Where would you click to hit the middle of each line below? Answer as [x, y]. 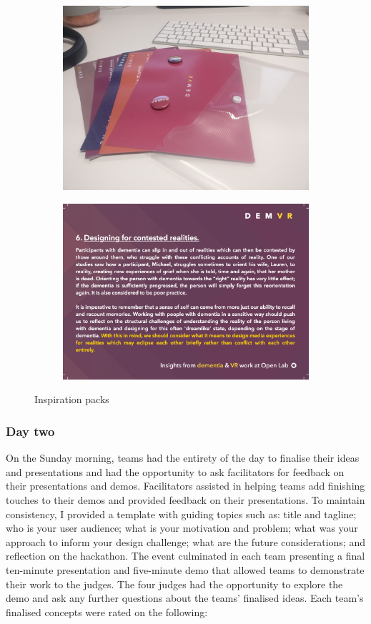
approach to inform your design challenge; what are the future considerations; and [185, 541]
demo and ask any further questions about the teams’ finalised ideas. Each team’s [185, 598]
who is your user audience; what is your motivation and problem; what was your [182, 528]
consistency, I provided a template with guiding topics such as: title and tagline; [181, 514]
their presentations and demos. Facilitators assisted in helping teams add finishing [185, 486]
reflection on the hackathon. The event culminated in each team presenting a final [185, 556]
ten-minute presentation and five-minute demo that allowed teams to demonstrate [185, 569]
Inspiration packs [72, 399]
